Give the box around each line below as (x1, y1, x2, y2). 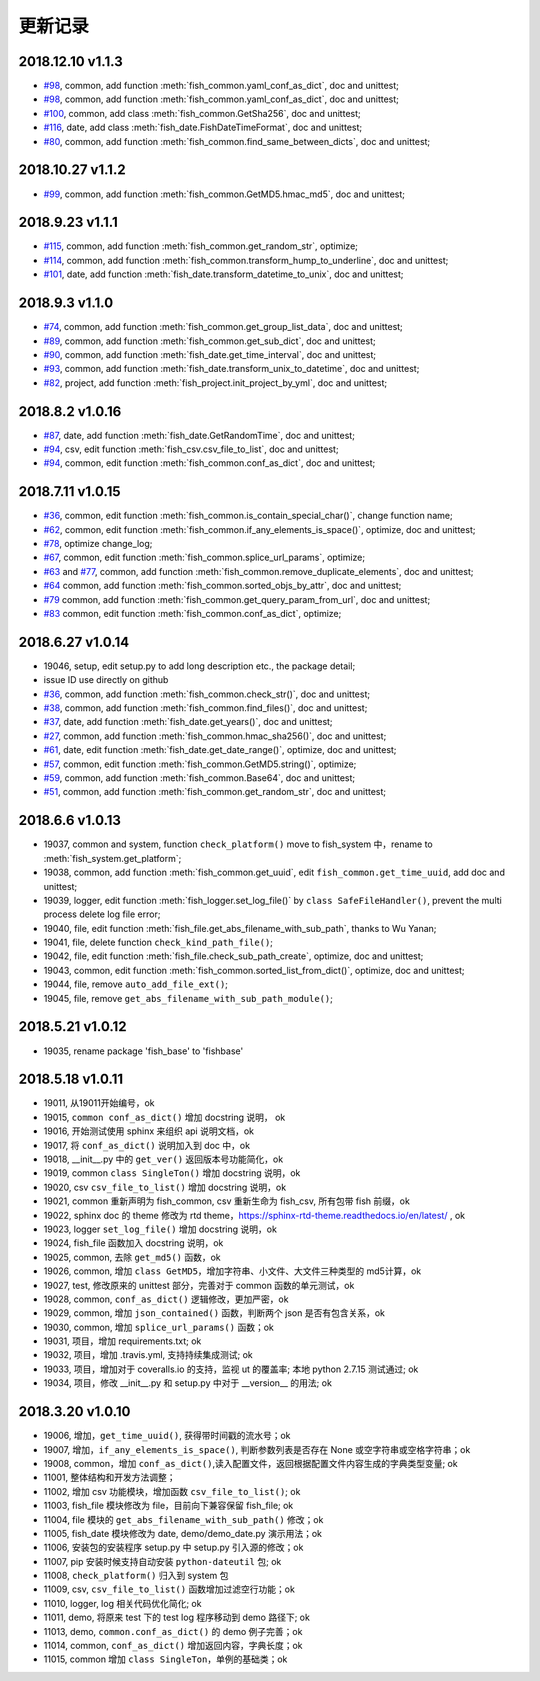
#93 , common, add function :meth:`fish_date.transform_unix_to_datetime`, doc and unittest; (43, 363, 420, 375)
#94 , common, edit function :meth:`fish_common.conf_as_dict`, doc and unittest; (43, 457, 376, 469)
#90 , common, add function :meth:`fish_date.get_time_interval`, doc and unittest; (43, 348, 377, 360)
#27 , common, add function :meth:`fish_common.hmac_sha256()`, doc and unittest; (43, 730, 387, 742)
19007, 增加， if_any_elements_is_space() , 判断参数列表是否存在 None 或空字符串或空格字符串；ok (43, 1443, 471, 1455)
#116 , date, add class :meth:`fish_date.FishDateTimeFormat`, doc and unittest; (43, 121, 363, 134)
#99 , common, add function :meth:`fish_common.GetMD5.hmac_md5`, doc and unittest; (43, 188, 405, 200)
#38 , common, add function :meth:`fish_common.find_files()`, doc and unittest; (43, 702, 368, 714)
